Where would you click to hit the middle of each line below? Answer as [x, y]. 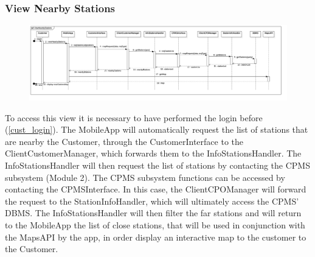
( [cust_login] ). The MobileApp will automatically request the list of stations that [157, 129]
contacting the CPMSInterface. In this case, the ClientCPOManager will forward [156, 189]
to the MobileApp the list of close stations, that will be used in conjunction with [155, 224]
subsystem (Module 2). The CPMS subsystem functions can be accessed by [145, 177]
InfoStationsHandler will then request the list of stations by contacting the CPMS [157, 165]
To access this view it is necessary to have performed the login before [134, 117]
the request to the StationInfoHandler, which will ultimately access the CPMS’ [152, 201]
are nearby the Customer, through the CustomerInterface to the [124, 141]
